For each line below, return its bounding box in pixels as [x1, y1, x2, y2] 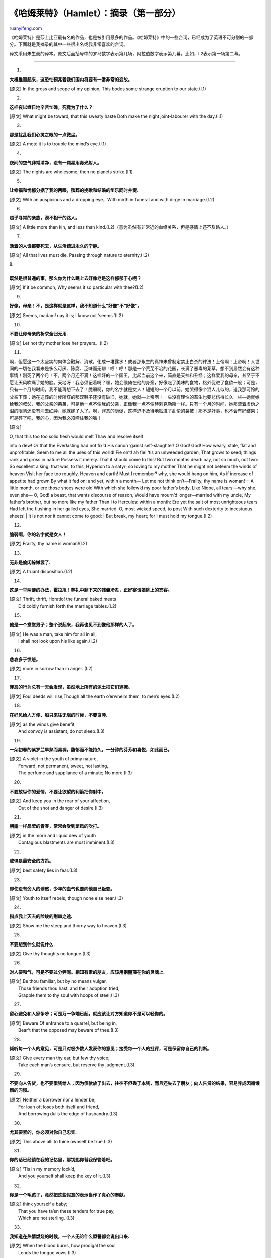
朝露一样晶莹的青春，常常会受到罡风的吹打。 [9, 823, 102, 829]
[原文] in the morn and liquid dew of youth [9, 832, 96, 838]
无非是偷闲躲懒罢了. [9, 559, 51, 565]
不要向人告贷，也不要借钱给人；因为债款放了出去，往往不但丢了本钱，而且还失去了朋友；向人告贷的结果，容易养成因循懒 [9, 1080, 260, 1086]
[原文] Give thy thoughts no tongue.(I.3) [9, 950, 91, 956]
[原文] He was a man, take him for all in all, [9, 631, 97, 637]
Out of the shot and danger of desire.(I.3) [18, 805, 103, 811]
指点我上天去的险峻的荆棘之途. [9, 913, 73, 919]
